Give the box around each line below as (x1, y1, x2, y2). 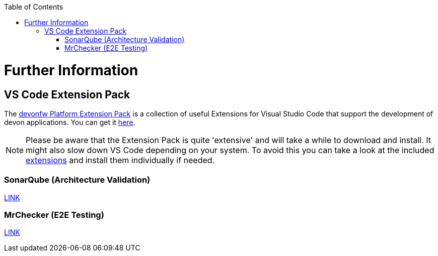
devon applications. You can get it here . (4, 117, 135, 126)
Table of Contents (4, 3, 63, 11)
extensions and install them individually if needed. (26, 155, 215, 165)
